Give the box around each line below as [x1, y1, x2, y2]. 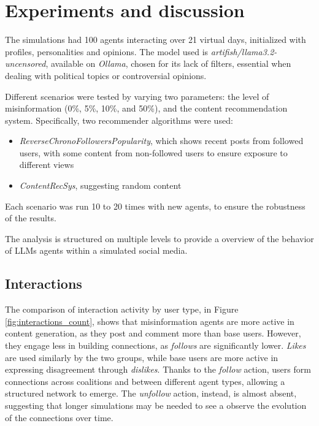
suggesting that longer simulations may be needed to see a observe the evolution [5, 398, 307, 411]
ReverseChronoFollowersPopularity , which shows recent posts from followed [19, 134, 304, 147]
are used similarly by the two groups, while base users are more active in [5, 351, 279, 363]
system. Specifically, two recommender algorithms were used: [5, 113, 233, 126]
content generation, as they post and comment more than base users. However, [5, 327, 301, 340]
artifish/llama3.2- [210, 45, 277, 58]
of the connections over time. [5, 411, 113, 424]
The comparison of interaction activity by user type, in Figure [5, 303, 239, 316]
